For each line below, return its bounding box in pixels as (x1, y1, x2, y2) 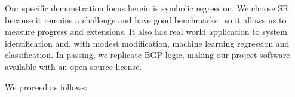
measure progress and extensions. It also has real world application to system (5, 25, 287, 38)
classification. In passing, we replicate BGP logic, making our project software (5, 48, 290, 61)
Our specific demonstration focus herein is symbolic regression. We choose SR (5, 2, 289, 14)
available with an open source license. (5, 60, 142, 72)
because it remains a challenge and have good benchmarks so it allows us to (5, 13, 287, 26)
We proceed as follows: (5, 80, 88, 93)
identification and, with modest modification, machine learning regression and (5, 37, 290, 49)
